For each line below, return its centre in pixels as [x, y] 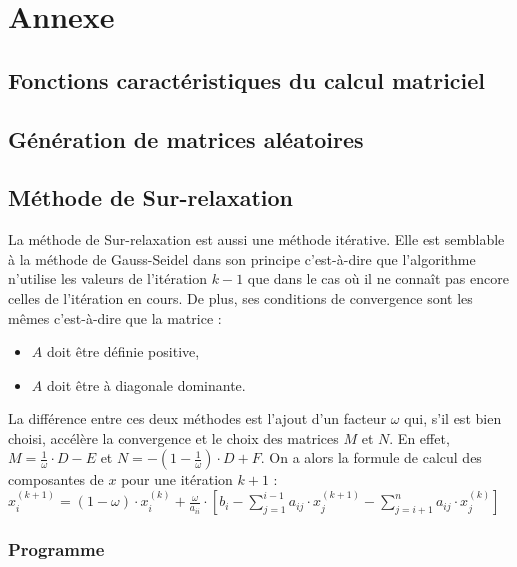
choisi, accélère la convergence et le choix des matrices [173, 437]
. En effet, [419, 437]
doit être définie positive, [123, 351]
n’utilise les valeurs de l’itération [108, 278]
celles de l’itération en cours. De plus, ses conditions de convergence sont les [240, 297]
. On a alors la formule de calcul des [371, 457]
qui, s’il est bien [453, 418]
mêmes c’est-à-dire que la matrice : [115, 317]
